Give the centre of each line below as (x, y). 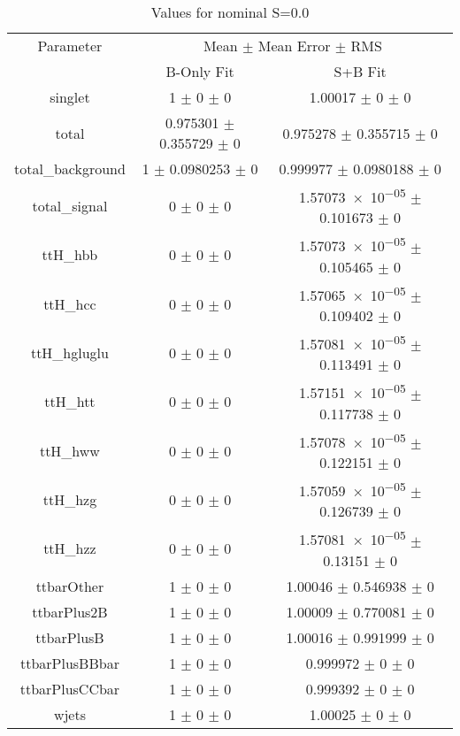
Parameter (70, 46)
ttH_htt (70, 402)
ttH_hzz (70, 548)
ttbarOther (70, 586)
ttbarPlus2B (70, 611)
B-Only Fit (200, 71)
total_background (70, 169)
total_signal (70, 206)
